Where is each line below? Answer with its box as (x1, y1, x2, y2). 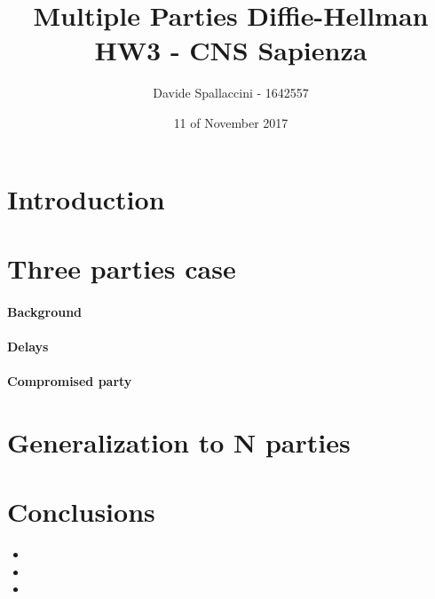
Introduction (7, 180, 165, 217)
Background (7, 302, 83, 320)
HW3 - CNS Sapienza (94, 32, 368, 68)
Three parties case (7, 249, 236, 286)
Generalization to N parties (7, 423, 351, 460)
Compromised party (7, 372, 132, 390)
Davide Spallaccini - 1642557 (153, 83, 309, 102)
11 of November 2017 (173, 113, 289, 131)
